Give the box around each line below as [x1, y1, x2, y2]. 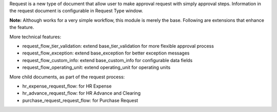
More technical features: [9, 34, 62, 40]
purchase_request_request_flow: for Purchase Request [22, 97, 138, 103]
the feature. [9, 24, 34, 31]
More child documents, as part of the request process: [9, 74, 125, 80]
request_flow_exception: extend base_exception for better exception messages [22, 50, 190, 56]
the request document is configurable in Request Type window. [9, 8, 144, 14]
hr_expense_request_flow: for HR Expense [22, 83, 112, 89]
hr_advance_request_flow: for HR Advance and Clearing [22, 90, 141, 96]
